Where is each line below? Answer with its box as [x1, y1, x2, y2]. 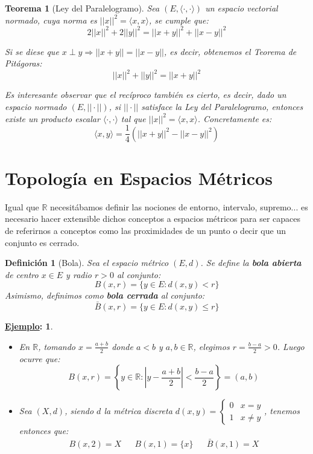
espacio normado [5, 100, 67, 112]
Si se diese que [5, 45, 59, 57]
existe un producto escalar [5, 112, 100, 125]
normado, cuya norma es [5, 13, 97, 26]
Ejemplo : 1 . [5, 320, 53, 332]
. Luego [277, 340, 305, 352]
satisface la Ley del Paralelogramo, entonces [141, 100, 303, 112]
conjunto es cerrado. [5, 236, 80, 248]
